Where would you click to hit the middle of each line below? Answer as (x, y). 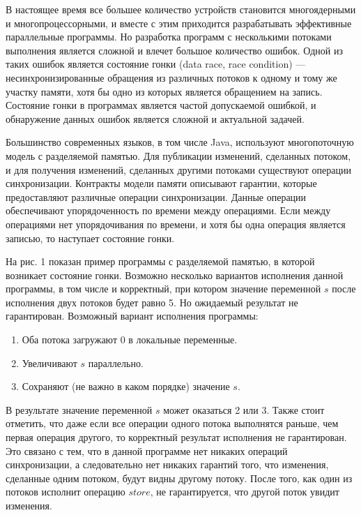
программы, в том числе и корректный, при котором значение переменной (163, 289)
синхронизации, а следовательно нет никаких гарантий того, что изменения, (167, 464)
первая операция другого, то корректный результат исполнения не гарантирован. (176, 437)
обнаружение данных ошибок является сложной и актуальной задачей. (155, 118)
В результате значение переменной (79, 409)
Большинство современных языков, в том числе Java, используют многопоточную (180, 142)
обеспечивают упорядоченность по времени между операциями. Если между (168, 210)
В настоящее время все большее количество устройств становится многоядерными (181, 9)
